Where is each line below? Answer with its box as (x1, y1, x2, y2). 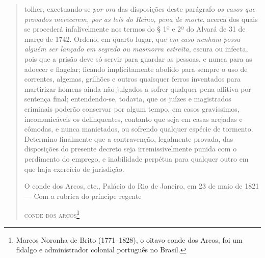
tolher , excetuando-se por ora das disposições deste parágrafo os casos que (24, 4, 255, 14)
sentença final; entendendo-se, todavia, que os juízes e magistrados (24, 93, 231, 104)
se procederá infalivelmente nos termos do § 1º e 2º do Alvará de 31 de (24, 23, 246, 34)
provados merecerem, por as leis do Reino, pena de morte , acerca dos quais (24, 13, 258, 24)
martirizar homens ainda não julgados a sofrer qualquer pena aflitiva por (24, 83, 251, 94)
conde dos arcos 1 (24, 208, 80, 220)
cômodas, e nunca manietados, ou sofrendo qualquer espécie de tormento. (24, 123, 253, 134)
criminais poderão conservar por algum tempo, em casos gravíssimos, (24, 103, 240, 114)
